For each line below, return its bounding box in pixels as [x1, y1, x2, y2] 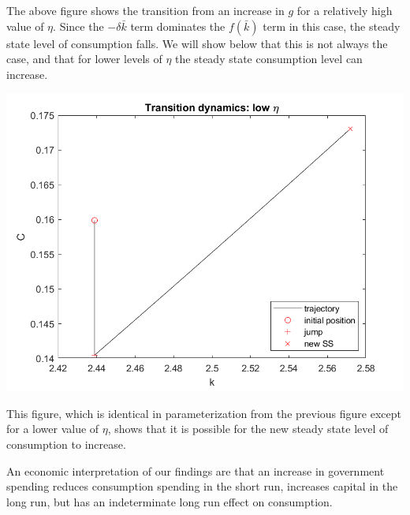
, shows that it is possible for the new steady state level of [107, 420, 389, 437]
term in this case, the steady [263, 17, 401, 34]
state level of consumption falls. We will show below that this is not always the [6, 35, 388, 51]
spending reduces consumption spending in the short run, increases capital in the [6, 478, 398, 494]
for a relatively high [296, 2, 393, 18]
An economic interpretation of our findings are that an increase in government [6, 462, 385, 479]
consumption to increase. [6, 436, 126, 452]
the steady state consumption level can [175, 50, 363, 67]
